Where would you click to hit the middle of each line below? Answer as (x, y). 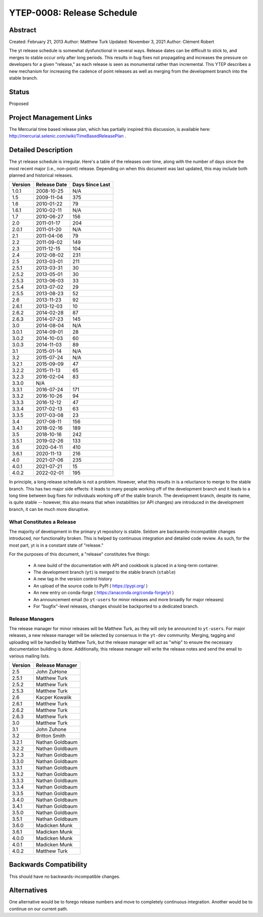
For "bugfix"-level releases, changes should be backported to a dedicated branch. (116, 606)
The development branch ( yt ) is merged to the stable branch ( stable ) (104, 572)
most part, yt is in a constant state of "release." (56, 545)
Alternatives (28, 890)
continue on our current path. (38, 909)
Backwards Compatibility (48, 865)
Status (19, 92)
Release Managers (32, 619)
